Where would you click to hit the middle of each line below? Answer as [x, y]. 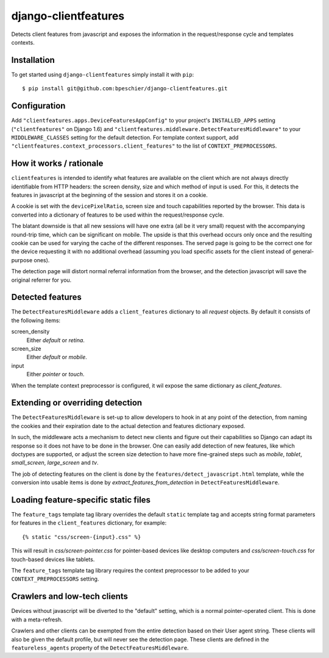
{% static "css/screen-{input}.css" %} [82, 537]
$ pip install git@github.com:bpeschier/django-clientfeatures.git [125, 89]
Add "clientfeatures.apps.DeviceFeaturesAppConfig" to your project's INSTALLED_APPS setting [143, 120]
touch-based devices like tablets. [53, 559]
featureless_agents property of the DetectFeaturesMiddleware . [100, 648]
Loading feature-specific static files [81, 500]
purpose [22, 260]
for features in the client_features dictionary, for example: [89, 523]
